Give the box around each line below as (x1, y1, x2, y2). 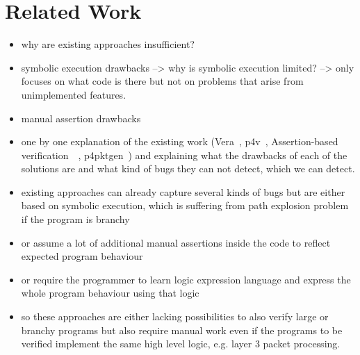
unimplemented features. (21, 87, 126, 101)
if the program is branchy (21, 212, 130, 226)
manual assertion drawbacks (21, 110, 141, 125)
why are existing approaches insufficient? (21, 37, 195, 51)
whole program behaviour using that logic (21, 286, 199, 300)
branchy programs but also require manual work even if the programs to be (21, 322, 343, 337)
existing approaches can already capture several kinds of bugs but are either (21, 184, 345, 199)
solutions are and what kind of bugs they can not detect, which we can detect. (21, 161, 355, 176)
